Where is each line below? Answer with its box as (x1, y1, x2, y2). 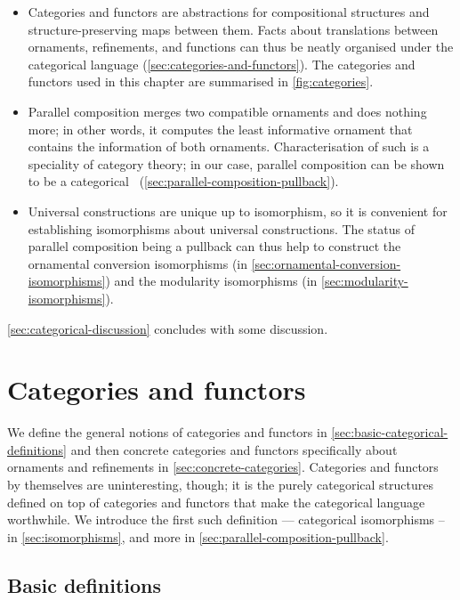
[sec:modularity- (321, 272, 408, 290)
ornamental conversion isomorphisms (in (28, 254, 247, 272)
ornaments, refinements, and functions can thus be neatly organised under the (28, 37, 454, 56)
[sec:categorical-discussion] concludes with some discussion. (7, 319, 328, 337)
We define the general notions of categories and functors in (7, 423, 327, 442)
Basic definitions (7, 571, 162, 598)
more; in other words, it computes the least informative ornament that (28, 119, 413, 138)
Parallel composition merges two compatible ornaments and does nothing (28, 101, 427, 120)
